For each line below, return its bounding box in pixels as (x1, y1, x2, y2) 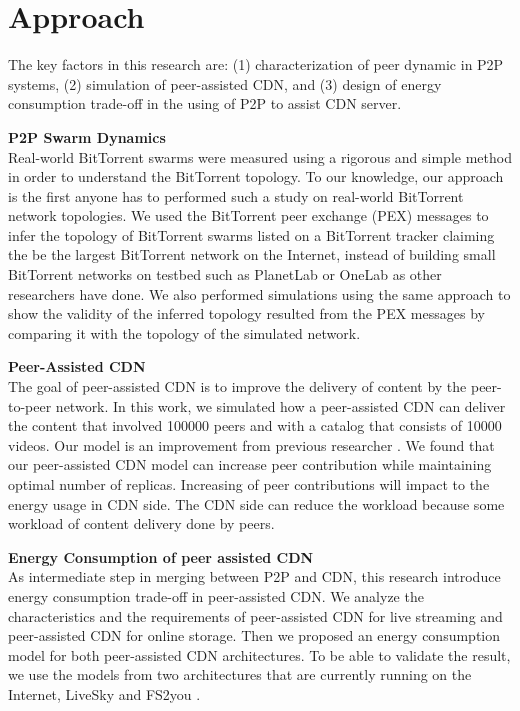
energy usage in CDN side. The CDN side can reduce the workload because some (8, 493, 505, 514)
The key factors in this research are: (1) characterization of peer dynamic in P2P (8, 54, 504, 75)
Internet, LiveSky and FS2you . (8, 683, 201, 704)
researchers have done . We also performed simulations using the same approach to (8, 283, 511, 304)
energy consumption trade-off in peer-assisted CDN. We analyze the (8, 585, 424, 606)
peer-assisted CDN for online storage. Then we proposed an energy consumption (8, 625, 500, 646)
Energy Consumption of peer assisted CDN (8, 546, 314, 567)
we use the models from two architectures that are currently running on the (8, 664, 472, 685)
